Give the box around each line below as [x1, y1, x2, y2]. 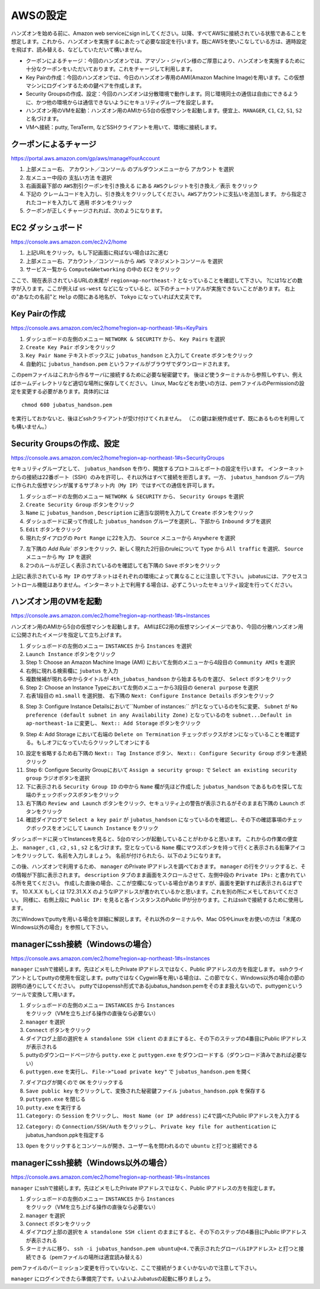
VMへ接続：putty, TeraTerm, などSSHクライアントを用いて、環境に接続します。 [25, 123, 220, 131]
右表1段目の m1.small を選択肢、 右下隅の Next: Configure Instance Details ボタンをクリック [25, 692, 275, 699]
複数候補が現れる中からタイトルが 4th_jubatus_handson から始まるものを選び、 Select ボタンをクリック [25, 676, 292, 683]
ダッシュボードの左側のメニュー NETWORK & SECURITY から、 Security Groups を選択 [25, 493, 244, 500]
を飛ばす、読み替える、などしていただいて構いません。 [11, 46, 145, 53]
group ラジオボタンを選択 [25, 775, 90, 782]
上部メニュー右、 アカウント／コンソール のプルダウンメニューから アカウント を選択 [25, 166, 234, 173]
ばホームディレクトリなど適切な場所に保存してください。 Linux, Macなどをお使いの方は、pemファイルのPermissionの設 [11, 379, 305, 387]
